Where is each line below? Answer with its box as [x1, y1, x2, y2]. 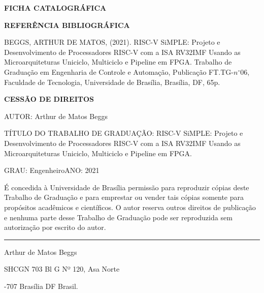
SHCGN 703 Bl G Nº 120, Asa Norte [4, 263, 120, 274]
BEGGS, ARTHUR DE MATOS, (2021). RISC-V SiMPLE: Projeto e [4, 37, 220, 47]
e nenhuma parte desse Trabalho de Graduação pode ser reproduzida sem [4, 212, 233, 222]
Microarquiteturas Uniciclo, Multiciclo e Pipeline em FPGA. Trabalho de [4, 56, 232, 67]
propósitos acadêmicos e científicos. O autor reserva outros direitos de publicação [4, 201, 256, 212]
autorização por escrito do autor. [4, 222, 106, 232]
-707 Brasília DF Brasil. [4, 280, 78, 291]
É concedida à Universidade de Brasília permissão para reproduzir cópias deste [4, 182, 249, 192]
